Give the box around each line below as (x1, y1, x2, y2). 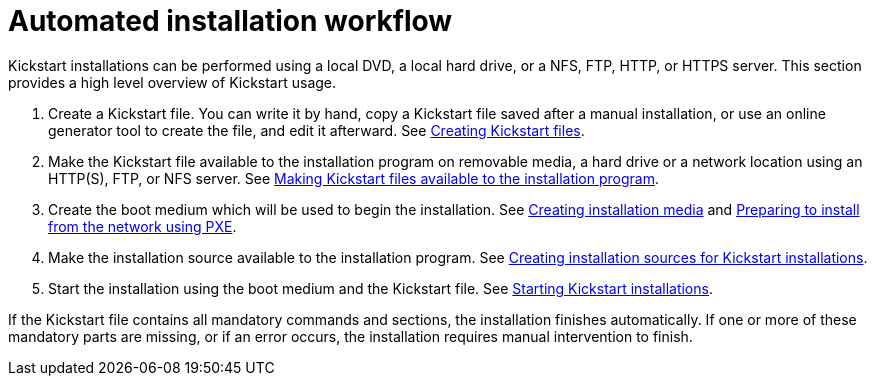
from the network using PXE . (48, 217, 237, 235)
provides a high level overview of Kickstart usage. (8, 73, 337, 91)
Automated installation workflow (8, 4, 453, 38)
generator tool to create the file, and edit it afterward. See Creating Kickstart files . (48, 121, 585, 139)
